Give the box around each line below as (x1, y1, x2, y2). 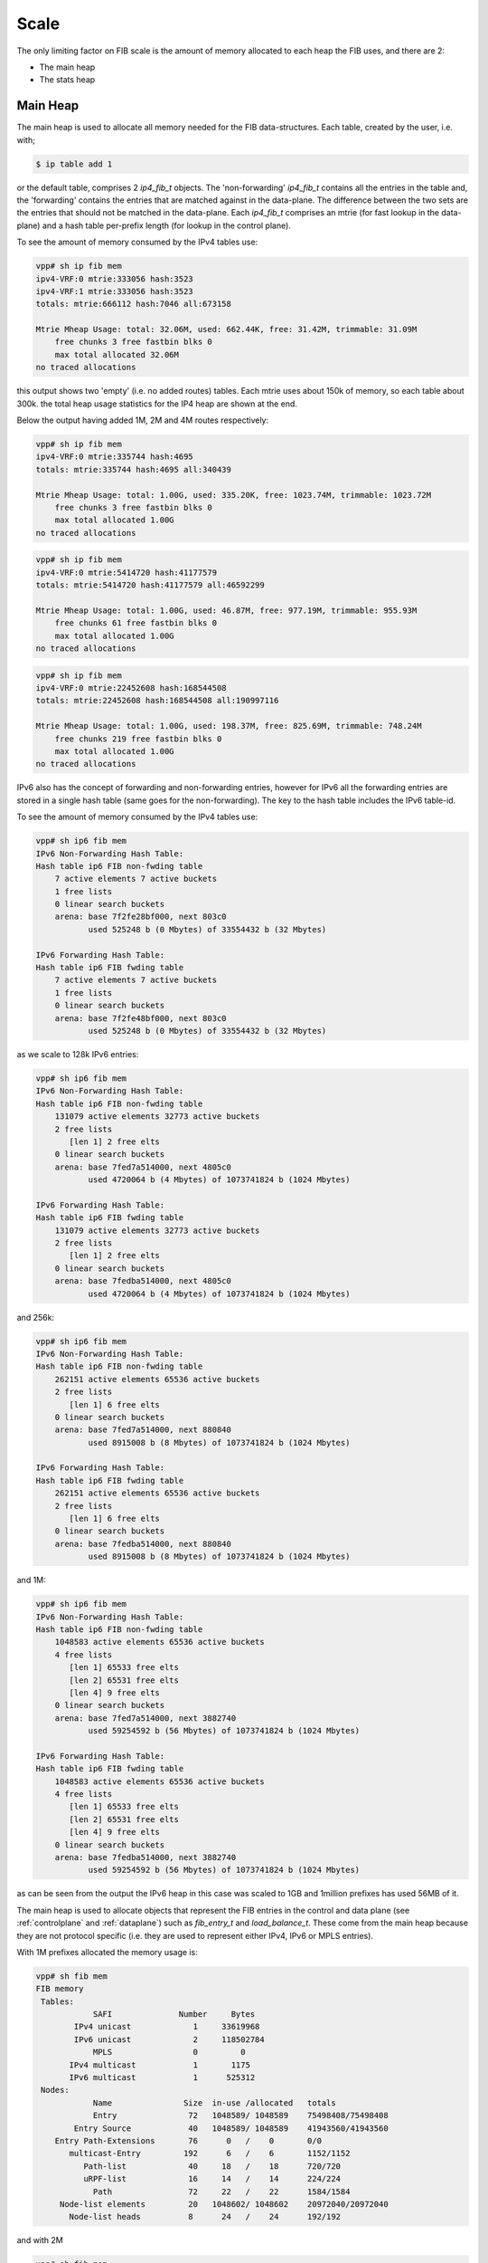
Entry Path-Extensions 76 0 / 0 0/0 (54, 2135, 323, 2145)
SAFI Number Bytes (92, 2010, 256, 2020)
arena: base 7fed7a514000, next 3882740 (54, 1713, 237, 1724)
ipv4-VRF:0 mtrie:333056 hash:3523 (35, 273, 193, 284)
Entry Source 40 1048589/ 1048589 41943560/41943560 (73, 2123, 389, 2134)
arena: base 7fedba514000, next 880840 (54, 1539, 232, 1549)
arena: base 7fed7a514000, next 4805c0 (54, 1161, 232, 1172)
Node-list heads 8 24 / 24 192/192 (69, 2211, 342, 2222)
